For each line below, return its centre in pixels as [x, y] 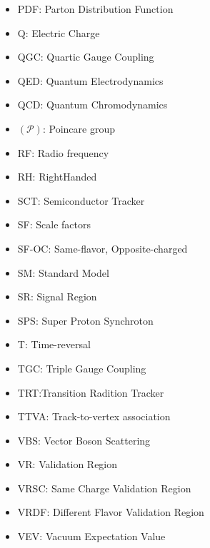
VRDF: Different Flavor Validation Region [111, 512]
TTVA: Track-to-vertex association [94, 416]
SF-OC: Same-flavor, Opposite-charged [102, 248]
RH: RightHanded [57, 177]
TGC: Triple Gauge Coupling [82, 368]
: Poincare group [79, 128]
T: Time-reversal [54, 344]
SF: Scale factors [54, 224]
